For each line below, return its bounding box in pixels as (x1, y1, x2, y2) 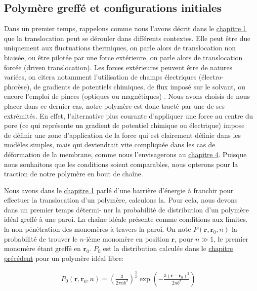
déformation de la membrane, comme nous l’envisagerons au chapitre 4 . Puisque (4, 149, 247, 159)
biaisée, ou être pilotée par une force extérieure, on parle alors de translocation (4, 52, 243, 62)
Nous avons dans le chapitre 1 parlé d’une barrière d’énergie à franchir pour (4, 185, 234, 195)
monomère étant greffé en (4, 243, 81, 253)
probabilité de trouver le (4, 233, 78, 244)
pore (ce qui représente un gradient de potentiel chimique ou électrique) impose (4, 120, 245, 130)
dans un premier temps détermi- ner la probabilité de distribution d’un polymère (4, 204, 249, 214)
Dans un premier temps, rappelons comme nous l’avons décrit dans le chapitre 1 (4, 23, 247, 34)
